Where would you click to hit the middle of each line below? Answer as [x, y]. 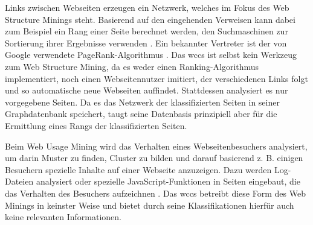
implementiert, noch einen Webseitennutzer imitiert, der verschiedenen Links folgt [156, 78]
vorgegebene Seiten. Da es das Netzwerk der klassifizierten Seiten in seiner [142, 102]
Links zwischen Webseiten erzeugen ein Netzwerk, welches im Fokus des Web [147, 7]
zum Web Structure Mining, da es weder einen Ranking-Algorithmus [132, 66]
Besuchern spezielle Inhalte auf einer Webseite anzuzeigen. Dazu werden [138, 169]
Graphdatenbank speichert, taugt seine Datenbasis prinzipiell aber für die [141, 114]
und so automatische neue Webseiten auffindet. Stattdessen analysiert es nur [147, 90]
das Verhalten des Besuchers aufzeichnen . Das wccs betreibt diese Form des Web [155, 193]
